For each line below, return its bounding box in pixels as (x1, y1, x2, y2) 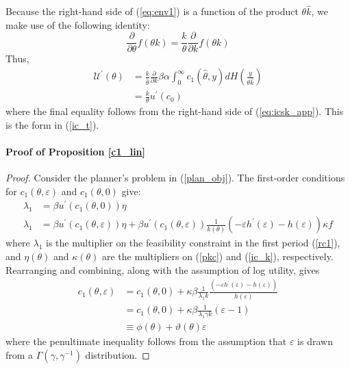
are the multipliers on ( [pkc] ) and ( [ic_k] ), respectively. (101, 249, 334, 263)
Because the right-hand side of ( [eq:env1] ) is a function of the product (5, 4, 299, 18)
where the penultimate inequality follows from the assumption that (5, 334, 287, 348)
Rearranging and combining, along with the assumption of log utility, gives (5, 262, 320, 277)
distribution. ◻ (85, 347, 150, 361)
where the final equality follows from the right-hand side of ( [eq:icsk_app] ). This (5, 104, 344, 118)
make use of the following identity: (5, 17, 150, 31)
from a (5, 347, 34, 361)
